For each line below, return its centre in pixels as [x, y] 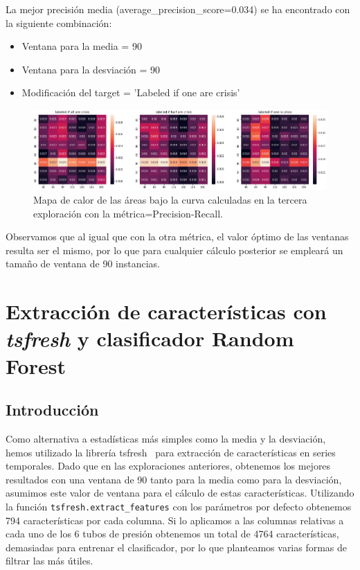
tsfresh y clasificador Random [150, 339]
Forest [36, 365]
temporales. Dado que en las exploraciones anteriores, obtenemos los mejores [168, 466]
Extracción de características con [166, 311]
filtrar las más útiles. [49, 561]
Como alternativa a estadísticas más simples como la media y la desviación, [166, 438]
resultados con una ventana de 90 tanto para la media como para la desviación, [174, 479]
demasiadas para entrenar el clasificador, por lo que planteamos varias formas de [177, 547]
